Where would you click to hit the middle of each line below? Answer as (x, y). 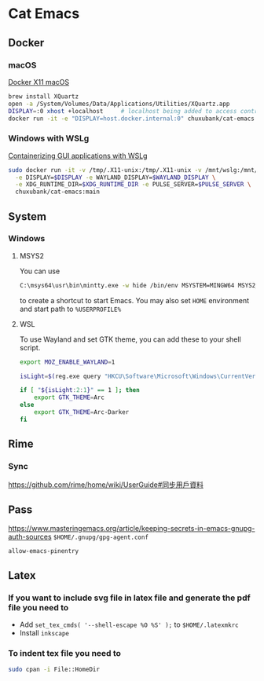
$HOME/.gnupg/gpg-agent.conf (101, 538)
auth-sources (30, 537)
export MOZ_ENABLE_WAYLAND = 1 (67, 362)
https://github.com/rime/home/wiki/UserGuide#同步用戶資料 (106, 485)
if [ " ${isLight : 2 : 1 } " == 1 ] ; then (79, 390)
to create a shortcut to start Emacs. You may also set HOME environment (134, 300)
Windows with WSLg (49, 138)
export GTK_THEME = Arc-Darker (82, 412)
